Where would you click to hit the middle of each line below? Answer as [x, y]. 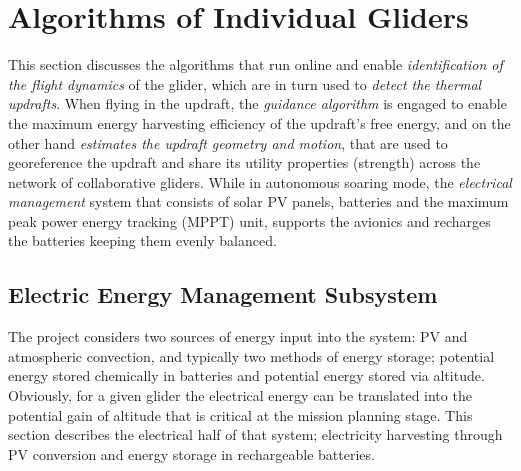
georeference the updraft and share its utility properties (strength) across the [244, 162]
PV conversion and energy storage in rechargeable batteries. [191, 453]
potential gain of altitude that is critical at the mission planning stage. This [240, 414]
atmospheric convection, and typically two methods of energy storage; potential [251, 355]
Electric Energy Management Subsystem [223, 294]
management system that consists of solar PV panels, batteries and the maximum [258, 201]
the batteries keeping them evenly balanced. [142, 240]
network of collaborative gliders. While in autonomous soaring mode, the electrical [260, 181]
